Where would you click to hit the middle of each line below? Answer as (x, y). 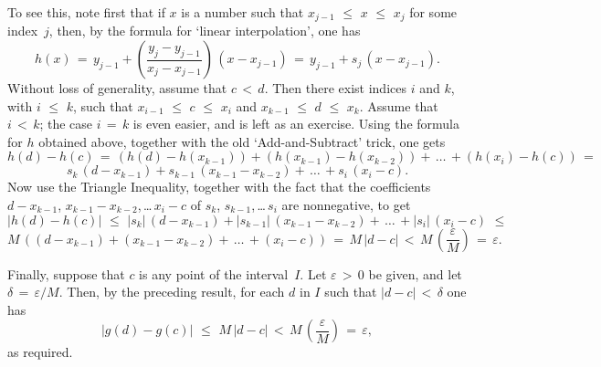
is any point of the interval (214, 273)
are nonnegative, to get (346, 205)
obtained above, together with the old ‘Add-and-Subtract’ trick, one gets (242, 141)
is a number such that (243, 12)
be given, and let (415, 273)
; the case (66, 124)
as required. (40, 352)
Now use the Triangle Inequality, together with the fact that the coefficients (219, 187)
